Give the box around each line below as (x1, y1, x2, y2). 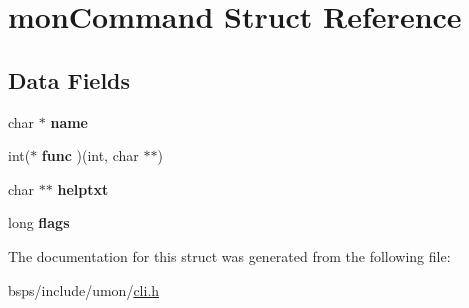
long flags (8, 212, 70, 233)
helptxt (57, 178, 109, 199)
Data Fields (8, 64, 131, 95)
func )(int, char (41, 145, 139, 166)
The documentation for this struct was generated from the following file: (8, 245, 451, 266)
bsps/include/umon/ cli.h (8, 279, 160, 300)
